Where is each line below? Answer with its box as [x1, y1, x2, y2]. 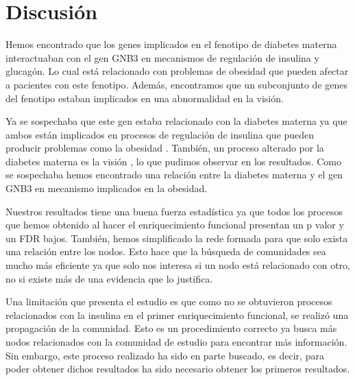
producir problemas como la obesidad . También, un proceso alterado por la [5, 141, 324, 155]
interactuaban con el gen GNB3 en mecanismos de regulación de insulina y [5, 50, 319, 64]
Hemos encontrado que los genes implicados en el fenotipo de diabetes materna [5, 37, 337, 51]
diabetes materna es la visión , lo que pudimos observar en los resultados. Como [5, 154, 341, 168]
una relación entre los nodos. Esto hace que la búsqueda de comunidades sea [5, 244, 326, 259]
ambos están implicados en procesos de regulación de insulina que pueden [5, 127, 315, 141]
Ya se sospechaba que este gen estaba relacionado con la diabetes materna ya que [5, 114, 347, 128]
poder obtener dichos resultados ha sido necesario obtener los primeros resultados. [5, 361, 350, 376]
